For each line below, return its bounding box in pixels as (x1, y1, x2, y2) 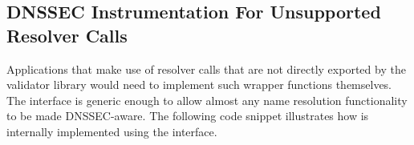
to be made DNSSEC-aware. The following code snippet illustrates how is (6, 107, 369, 124)
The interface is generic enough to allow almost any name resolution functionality (6, 91, 408, 108)
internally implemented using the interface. (6, 123, 217, 139)
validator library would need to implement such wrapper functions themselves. (6, 76, 392, 93)
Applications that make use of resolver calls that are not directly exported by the (6, 60, 406, 77)
